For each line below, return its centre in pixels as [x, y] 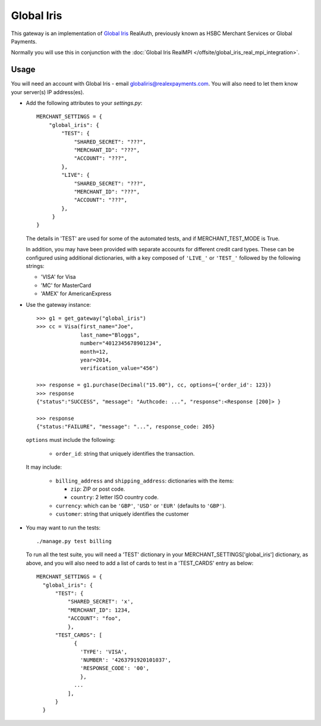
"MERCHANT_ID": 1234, [99, 610]
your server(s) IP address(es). [48, 92]
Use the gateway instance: [59, 304]
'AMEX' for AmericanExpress [76, 294]
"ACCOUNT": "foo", [94, 618]
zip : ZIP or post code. [98, 489]
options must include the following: [71, 440]
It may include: [44, 467]
